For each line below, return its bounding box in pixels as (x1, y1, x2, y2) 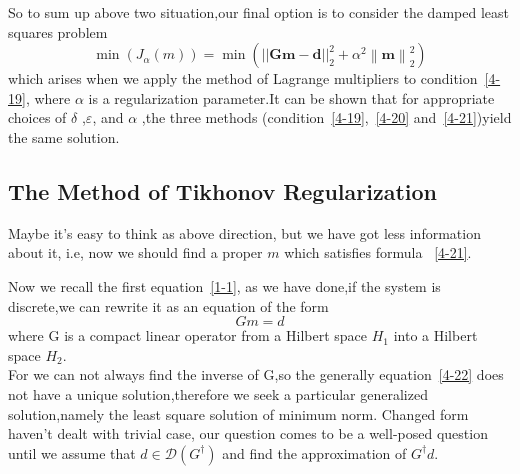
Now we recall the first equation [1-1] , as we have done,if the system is (8, 275, 441, 296)
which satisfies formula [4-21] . (284, 242, 472, 263)
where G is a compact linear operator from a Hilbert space (8, 325, 368, 346)
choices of (8, 107, 67, 128)
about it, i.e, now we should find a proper (8, 242, 263, 263)
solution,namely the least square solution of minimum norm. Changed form (8, 403, 469, 424)
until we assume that (8, 442, 136, 463)
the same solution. (8, 126, 120, 147)
